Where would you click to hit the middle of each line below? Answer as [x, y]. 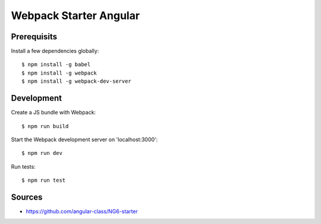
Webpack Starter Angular [75, 15]
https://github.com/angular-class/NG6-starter [82, 211]
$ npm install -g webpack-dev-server [77, 81]
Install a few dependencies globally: [55, 51]
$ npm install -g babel [56, 65]
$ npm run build [45, 126]
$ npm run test [44, 181]
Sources [27, 197]
